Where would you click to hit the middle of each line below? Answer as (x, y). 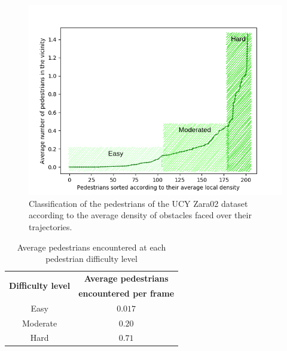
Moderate (39, 323)
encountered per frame (126, 293)
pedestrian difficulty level (91, 259)
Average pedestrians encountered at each (91, 247)
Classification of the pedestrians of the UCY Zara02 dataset (138, 203)
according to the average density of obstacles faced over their (140, 215)
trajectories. (51, 226)
